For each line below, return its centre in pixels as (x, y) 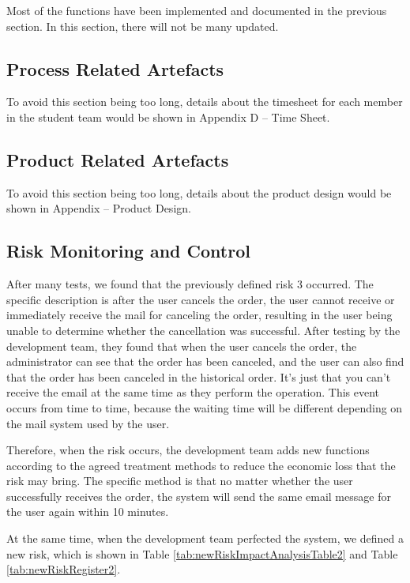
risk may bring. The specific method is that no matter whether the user (180, 481)
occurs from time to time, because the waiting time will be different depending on (205, 407)
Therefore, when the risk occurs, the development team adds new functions (188, 450)
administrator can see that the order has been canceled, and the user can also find (205, 361)
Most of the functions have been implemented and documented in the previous (197, 10)
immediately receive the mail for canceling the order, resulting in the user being (199, 315)
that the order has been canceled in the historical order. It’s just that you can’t (199, 376)
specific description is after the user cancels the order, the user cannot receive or (201, 299)
